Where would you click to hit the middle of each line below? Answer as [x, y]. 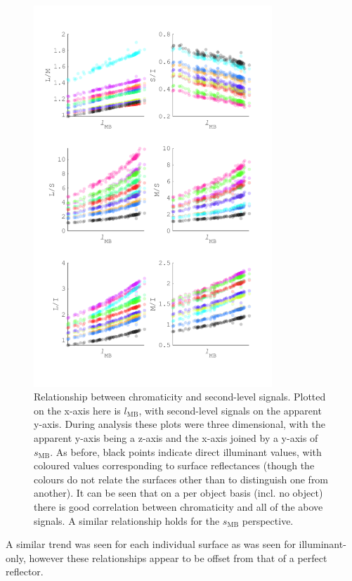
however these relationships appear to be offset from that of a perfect [178, 557]
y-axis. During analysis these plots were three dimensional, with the [180, 424]
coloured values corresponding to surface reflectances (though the [174, 465]
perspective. [268, 520]
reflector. [25, 572]
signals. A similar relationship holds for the [127, 520]
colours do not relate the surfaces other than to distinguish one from [181, 479]
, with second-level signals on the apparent [230, 410]
